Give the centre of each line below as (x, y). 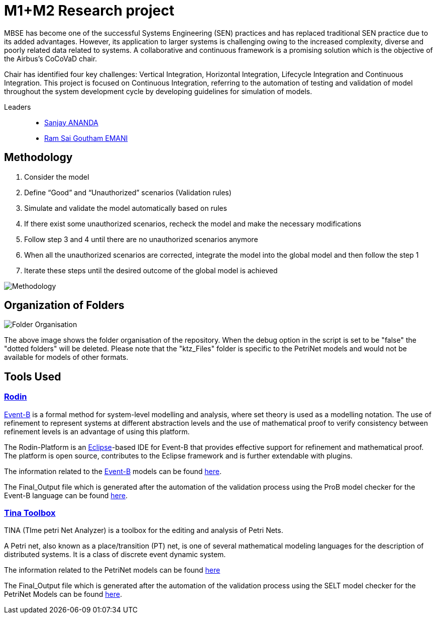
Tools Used (33, 376)
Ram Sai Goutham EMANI (86, 138)
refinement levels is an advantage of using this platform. (97, 431)
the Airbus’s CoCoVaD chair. (51, 58)
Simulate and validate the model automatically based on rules (126, 208)
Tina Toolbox (30, 513)
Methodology (38, 158)
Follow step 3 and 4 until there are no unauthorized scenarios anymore (141, 239)
